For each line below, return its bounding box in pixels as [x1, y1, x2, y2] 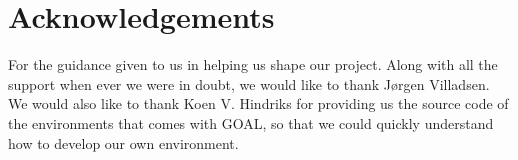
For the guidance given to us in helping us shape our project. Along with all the [8, 54, 498, 75]
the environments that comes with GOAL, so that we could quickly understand [8, 112, 494, 133]
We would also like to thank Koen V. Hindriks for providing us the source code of [8, 93, 509, 114]
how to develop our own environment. [8, 132, 239, 153]
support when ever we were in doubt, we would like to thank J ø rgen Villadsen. [8, 73, 490, 94]
